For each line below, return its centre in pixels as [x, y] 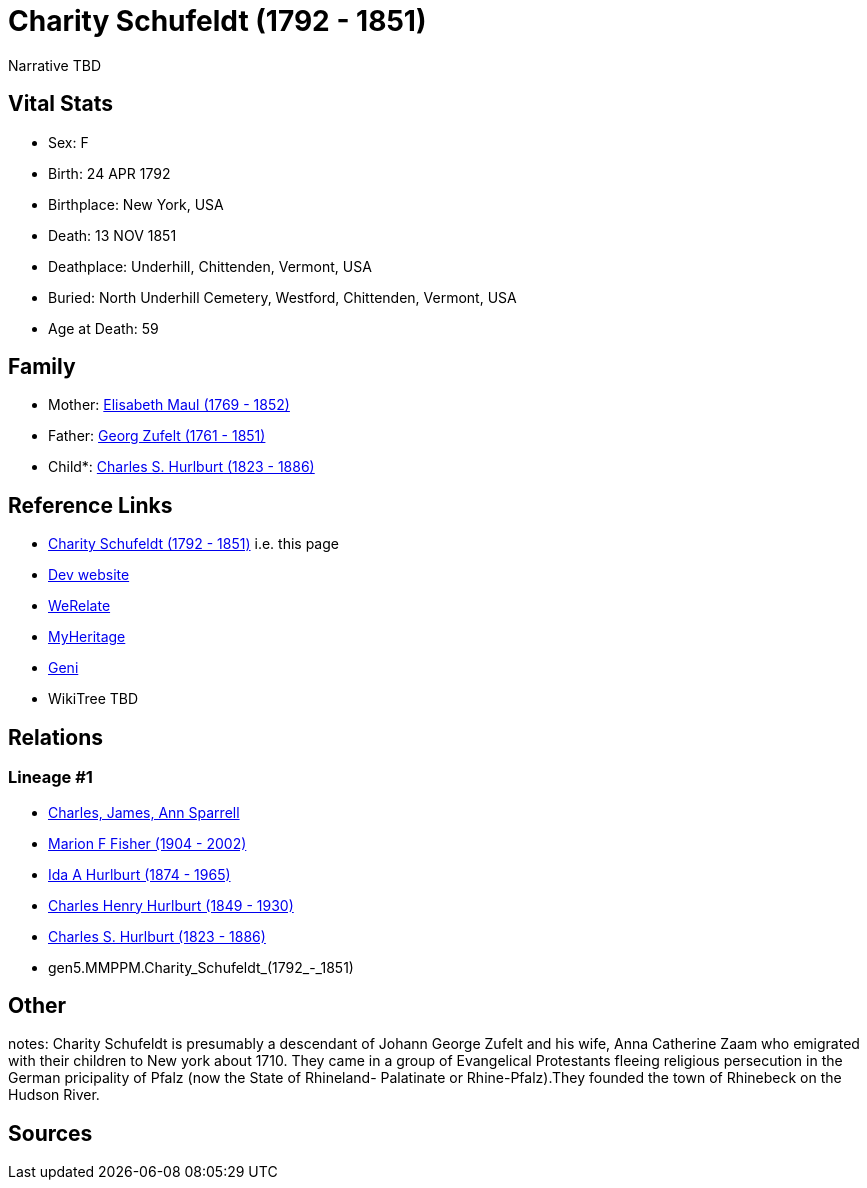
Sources [50, 1133]
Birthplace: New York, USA [136, 204]
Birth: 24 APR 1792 [109, 173]
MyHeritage [87, 637]
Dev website [89, 575]
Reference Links [90, 505]
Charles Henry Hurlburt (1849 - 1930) [171, 905]
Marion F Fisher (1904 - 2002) [147, 843]
